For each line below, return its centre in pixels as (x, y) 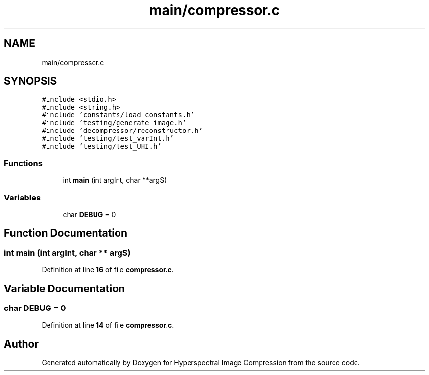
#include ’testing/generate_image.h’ (114, 123)
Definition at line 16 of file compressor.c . (108, 270)
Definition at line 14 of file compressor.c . (108, 325)
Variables (23, 197)
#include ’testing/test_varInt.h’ (108, 139)
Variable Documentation (65, 288)
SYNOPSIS (31, 81)
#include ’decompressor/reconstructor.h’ (122, 131)
